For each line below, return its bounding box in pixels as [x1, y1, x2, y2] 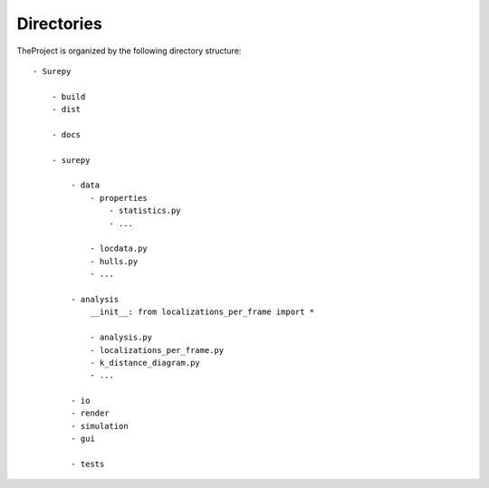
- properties [90, 193, 149, 203]
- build [51, 91, 86, 101]
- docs [51, 129, 81, 139]
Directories [16, 14, 103, 33]
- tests [71, 459, 105, 470]
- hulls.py [90, 256, 139, 266]
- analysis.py [90, 332, 153, 343]
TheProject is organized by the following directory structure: [16, 45, 242, 56]
